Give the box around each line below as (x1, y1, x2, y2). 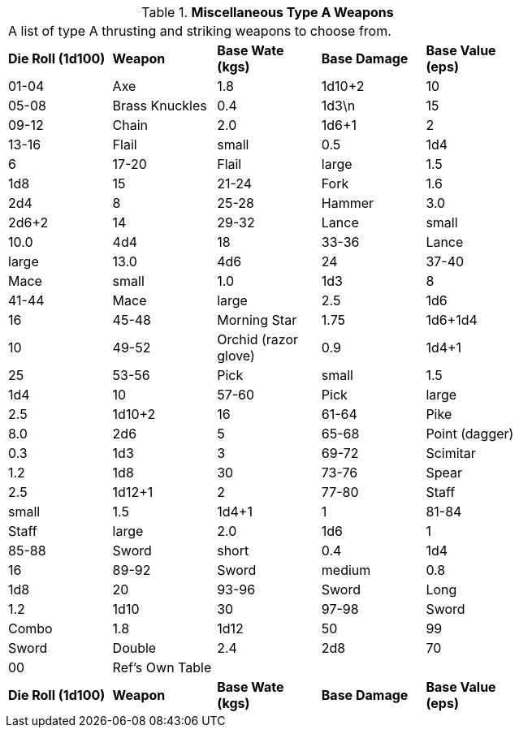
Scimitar (426, 445, 476, 461)
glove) (217, 348, 255, 364)
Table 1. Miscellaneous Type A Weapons (141, 4, 394, 20)
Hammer (321, 195, 374, 211)
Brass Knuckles (112, 97, 207, 114)
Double (112, 640, 157, 656)
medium (321, 562, 371, 578)
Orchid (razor (217, 331, 299, 348)
